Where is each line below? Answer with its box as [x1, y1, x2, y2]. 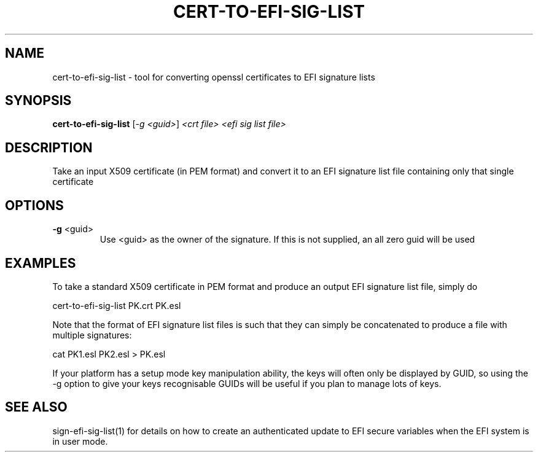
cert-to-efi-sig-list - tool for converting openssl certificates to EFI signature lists [52, 71, 375, 82]
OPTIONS [5, 197, 64, 213]
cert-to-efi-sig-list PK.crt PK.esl [52, 300, 181, 311]
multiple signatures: [52, 329, 132, 340]
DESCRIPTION [5, 139, 93, 155]
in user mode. [52, 436, 108, 447]
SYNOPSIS [5, 93, 72, 109]
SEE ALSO [5, 399, 68, 415]
